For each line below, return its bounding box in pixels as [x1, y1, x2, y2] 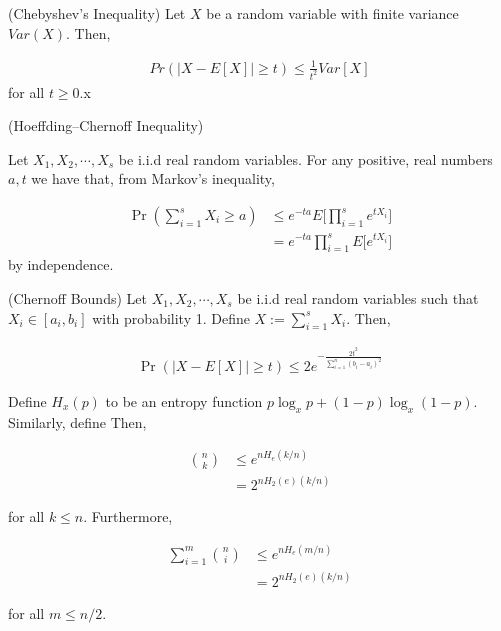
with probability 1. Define [92, 307, 250, 328]
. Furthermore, [83, 506, 173, 527]
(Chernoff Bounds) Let [8, 287, 147, 308]
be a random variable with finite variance [206, 3, 459, 23]
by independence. [8, 254, 114, 275]
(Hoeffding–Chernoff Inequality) [8, 115, 204, 136]
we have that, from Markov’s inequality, [31, 168, 275, 189]
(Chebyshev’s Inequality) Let [8, 3, 186, 23]
